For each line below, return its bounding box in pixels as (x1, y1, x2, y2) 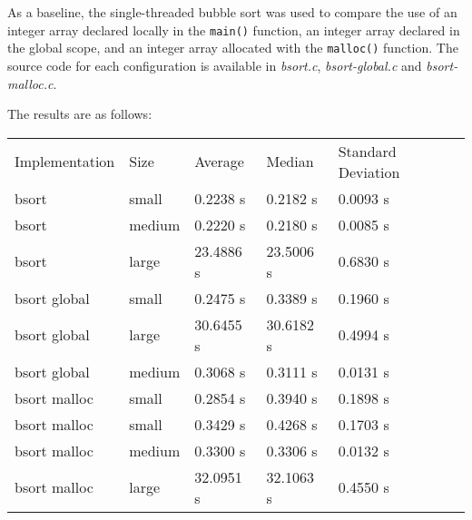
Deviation (338, 161, 400, 182)
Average (194, 151, 244, 172)
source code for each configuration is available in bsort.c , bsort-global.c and (7, 55, 422, 74)
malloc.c (7, 74, 54, 93)
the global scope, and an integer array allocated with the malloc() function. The (7, 38, 458, 57)
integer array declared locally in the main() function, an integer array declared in (7, 20, 460, 39)
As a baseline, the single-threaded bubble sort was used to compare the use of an (7, 3, 457, 21)
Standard (338, 140, 397, 162)
